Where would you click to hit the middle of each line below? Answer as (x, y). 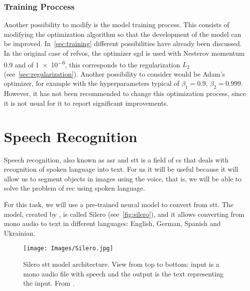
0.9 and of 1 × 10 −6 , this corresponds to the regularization (92, 64)
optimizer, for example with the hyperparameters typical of (92, 83)
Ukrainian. (20, 233)
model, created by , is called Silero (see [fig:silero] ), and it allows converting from (124, 214)
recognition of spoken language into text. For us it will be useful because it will (121, 169)
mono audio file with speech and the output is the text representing (124, 273)
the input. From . (49, 283)
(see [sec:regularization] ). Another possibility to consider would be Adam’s (115, 73)
